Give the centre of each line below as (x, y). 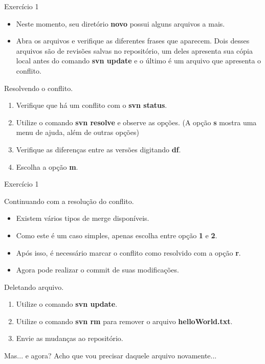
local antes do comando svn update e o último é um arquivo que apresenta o (139, 61)
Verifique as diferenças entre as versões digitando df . (98, 149)
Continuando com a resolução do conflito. (69, 201)
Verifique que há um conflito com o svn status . (92, 105)
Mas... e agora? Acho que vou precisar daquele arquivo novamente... (111, 356)
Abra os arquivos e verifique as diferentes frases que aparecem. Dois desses (133, 41)
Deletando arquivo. (34, 287)
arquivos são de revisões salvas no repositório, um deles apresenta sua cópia (134, 50)
